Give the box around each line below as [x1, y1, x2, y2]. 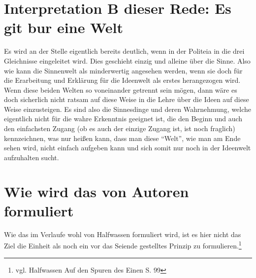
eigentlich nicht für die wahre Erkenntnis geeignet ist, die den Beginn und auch [4, 113, 243, 124]
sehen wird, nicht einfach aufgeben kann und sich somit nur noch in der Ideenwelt [4, 142, 251, 153]
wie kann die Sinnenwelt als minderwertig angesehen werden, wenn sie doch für [4, 65, 243, 75]
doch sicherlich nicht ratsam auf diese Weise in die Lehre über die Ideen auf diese [4, 94, 249, 104]
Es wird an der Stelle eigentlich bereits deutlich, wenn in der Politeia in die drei [4, 46, 245, 56]
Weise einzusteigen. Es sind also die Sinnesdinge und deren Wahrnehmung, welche [4, 104, 252, 114]
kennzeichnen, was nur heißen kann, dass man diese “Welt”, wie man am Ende [4, 133, 241, 143]
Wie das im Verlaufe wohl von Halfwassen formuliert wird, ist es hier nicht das [4, 229, 241, 239]
